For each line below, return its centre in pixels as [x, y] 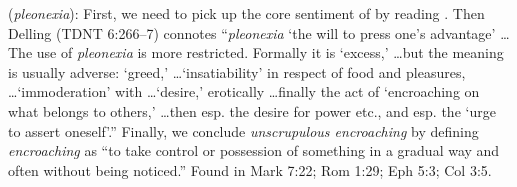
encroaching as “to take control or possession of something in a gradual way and [254, 150]
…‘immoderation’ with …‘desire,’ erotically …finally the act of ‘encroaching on [244, 91]
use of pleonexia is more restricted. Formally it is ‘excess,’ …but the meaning [270, 52]
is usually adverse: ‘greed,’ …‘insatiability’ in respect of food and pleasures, [237, 71]
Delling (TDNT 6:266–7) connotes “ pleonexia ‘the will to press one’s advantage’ [252, 32]
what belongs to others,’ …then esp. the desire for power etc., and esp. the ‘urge [252, 110]
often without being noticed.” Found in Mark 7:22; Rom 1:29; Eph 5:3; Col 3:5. [250, 169]
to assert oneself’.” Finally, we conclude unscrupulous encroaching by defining [243, 130]
